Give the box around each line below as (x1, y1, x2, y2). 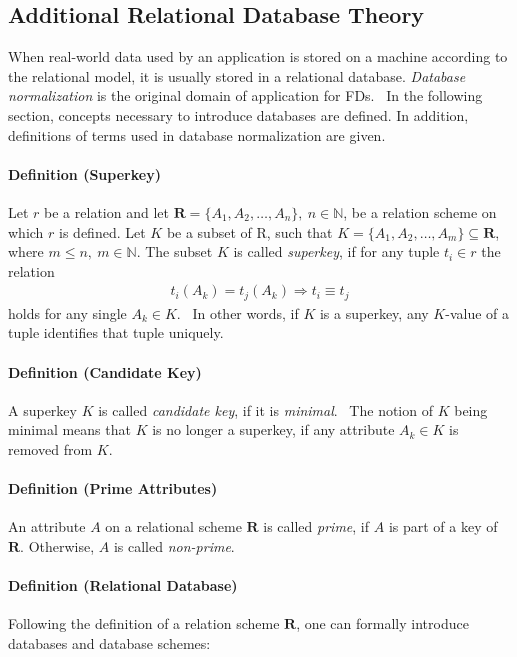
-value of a (445, 302, 510, 323)
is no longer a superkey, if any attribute (152, 419, 395, 440)
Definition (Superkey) (8, 163, 161, 184)
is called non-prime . (113, 535, 235, 556)
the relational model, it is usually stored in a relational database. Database (8, 65, 466, 86)
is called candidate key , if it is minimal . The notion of (98, 399, 433, 420)
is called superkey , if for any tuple (233, 241, 440, 262)
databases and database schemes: (8, 632, 211, 653)
